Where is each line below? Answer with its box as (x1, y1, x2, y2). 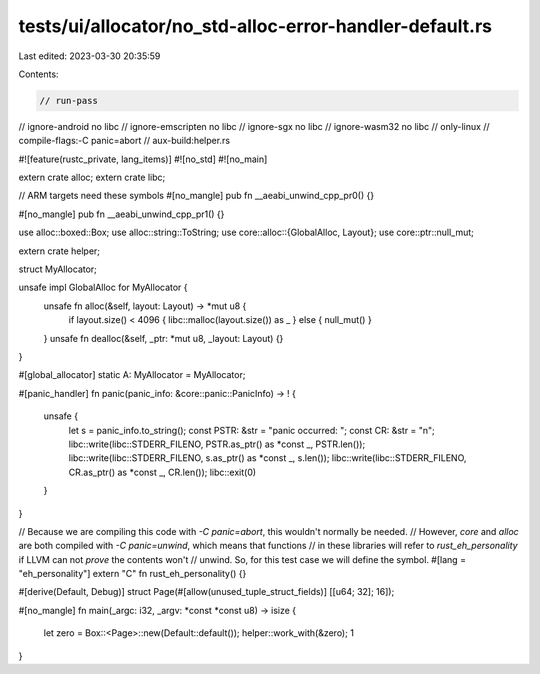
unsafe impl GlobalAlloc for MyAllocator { (18, 281, 189, 294)
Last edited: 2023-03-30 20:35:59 (18, 50, 161, 62)
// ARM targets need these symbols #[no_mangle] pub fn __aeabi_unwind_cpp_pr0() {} (18, 190, 375, 202)
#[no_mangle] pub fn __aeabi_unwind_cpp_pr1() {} (18, 208, 225, 220)
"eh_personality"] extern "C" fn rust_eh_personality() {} (18, 568, 247, 580)
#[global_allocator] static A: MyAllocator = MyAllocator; (18, 369, 246, 381)
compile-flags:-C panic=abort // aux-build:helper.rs (18, 135, 230, 147)
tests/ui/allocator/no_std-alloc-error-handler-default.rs (18, 15, 492, 37)
